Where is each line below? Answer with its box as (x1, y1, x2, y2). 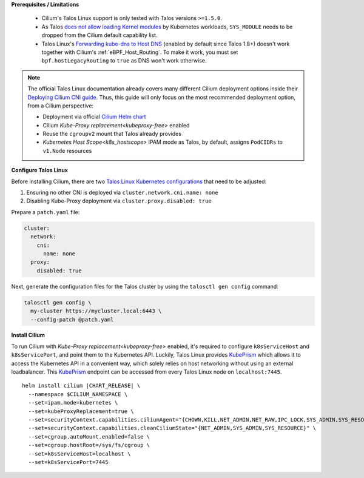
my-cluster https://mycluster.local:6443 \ (30, 308, 162, 315)
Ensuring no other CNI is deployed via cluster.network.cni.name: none (26, 189, 218, 197)
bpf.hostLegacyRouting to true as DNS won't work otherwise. (41, 57, 207, 64)
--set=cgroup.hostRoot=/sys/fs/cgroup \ (28, 442, 150, 449)
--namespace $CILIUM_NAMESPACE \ (28, 391, 128, 397)
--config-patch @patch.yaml (30, 316, 114, 323)
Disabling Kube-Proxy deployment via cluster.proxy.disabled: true (26, 197, 212, 204)
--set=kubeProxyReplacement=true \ (28, 408, 135, 415)
